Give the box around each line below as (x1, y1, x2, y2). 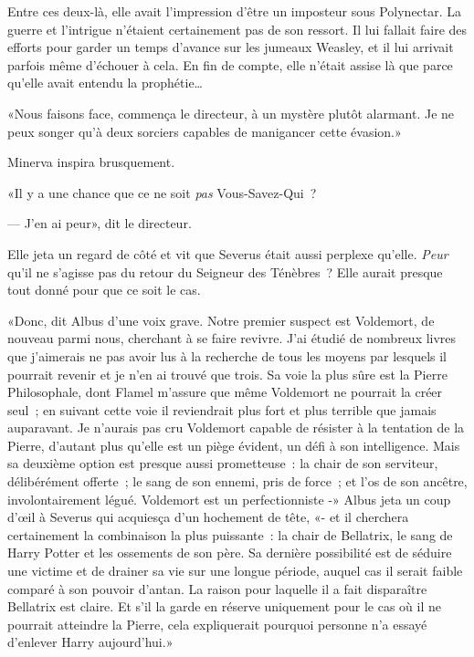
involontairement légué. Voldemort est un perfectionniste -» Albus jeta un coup (7, 489, 451, 508)
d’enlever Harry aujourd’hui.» (7, 632, 174, 652)
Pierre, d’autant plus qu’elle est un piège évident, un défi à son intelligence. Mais (7, 435, 460, 454)
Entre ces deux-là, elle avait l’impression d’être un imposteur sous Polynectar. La (7, 2, 462, 20)
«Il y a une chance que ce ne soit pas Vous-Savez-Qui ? (7, 182, 317, 202)
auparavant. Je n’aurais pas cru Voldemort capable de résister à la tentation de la (7, 418, 465, 437)
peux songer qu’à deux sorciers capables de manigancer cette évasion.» (7, 121, 402, 141)
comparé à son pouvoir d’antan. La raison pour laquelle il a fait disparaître (7, 579, 427, 598)
